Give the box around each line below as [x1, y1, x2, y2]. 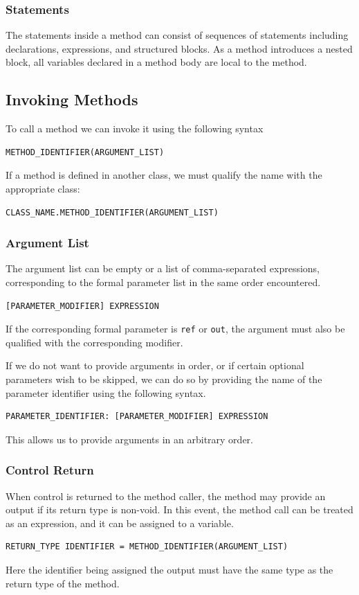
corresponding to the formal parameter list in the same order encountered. [6, 274, 321, 289]
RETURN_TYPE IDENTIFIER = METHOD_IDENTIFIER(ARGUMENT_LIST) [6, 542, 288, 552]
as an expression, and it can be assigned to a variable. [6, 515, 234, 530]
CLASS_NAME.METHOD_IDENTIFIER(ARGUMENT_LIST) [6, 207, 219, 217]
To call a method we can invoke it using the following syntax [6, 121, 264, 136]
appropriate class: [6, 181, 80, 195]
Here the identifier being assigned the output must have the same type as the [6, 562, 333, 576]
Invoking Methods [6, 89, 138, 110]
